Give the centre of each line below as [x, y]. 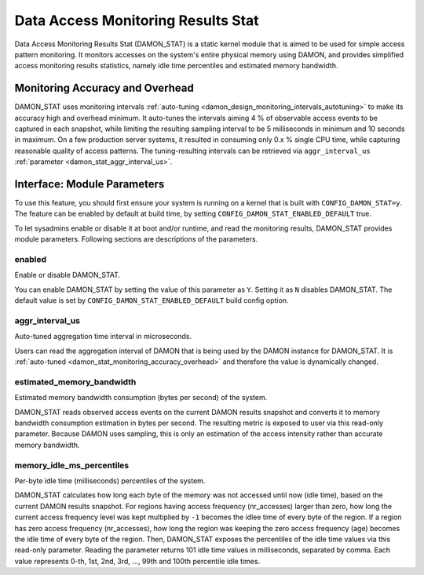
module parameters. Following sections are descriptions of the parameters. [136, 239]
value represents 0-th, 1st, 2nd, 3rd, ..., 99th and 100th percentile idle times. [137, 561]
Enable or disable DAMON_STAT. [68, 275]
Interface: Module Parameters [90, 184]
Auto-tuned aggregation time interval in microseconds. [103, 337]
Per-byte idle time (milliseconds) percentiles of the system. [110, 480]
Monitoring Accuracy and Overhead [104, 88]
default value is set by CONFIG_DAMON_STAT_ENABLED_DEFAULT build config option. [152, 300]
